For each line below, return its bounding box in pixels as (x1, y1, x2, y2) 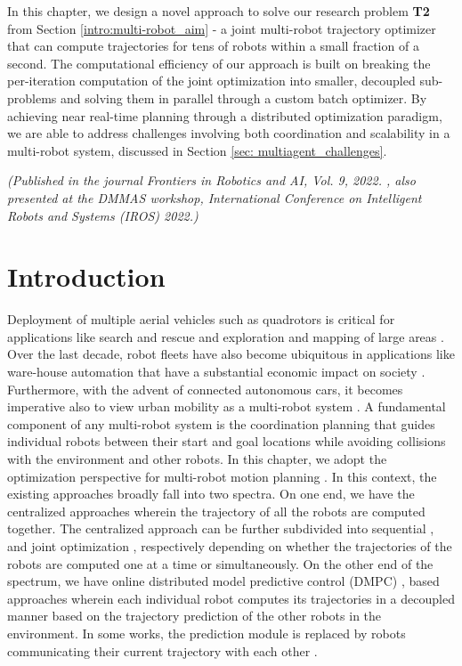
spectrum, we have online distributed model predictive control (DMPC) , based (7, 572, 440, 590)
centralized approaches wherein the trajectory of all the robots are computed (7, 501, 426, 520)
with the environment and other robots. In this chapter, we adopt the (7, 450, 387, 467)
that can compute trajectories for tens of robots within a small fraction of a (7, 37, 419, 55)
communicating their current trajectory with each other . (7, 641, 318, 660)
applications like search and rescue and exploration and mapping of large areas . (7, 327, 444, 345)
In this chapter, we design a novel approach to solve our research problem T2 (7, 2, 430, 20)
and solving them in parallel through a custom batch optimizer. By (61, 88, 427, 107)
